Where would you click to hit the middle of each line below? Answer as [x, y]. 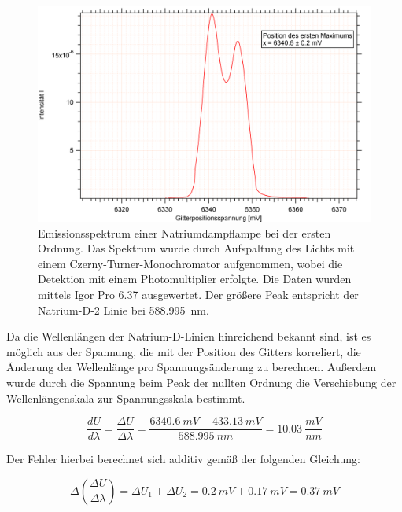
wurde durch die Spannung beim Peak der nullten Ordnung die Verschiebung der [201, 383]
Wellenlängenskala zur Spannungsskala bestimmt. [126, 398]
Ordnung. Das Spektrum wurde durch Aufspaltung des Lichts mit [196, 248]
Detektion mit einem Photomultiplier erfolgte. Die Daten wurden [195, 279]
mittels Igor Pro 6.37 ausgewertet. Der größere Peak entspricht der [198, 295]
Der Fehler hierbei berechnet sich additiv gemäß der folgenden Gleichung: [183, 459]
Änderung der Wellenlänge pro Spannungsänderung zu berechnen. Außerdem [192, 367]
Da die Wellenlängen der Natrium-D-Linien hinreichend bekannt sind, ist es [189, 336]
